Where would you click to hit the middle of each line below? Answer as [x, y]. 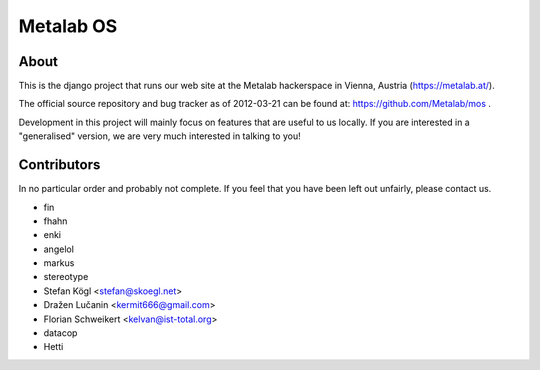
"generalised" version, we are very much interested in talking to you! [159, 136]
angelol [59, 249]
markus [59, 263]
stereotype [66, 277]
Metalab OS [68, 26]
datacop [60, 333]
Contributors [59, 165]
